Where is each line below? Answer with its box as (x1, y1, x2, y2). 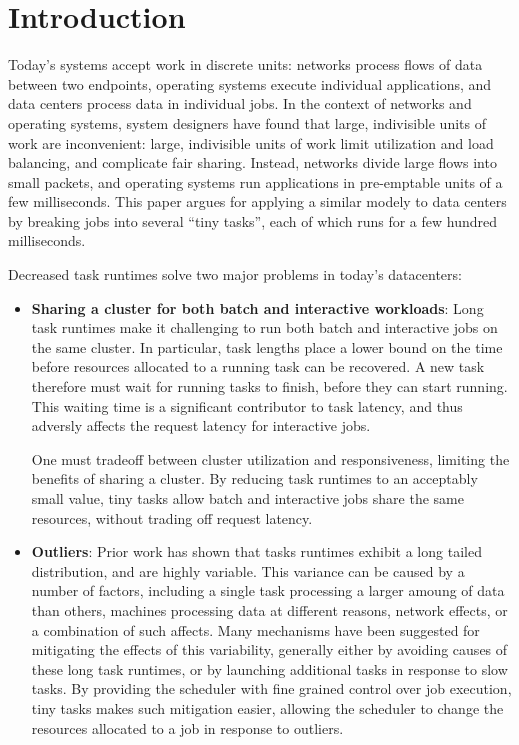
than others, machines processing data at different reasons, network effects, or (31, 599, 508, 620)
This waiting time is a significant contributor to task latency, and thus (31, 395, 463, 416)
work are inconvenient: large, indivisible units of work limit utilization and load (8, 132, 494, 153)
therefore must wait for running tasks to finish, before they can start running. (31, 376, 508, 397)
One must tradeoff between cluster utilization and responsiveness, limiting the (31, 448, 510, 469)
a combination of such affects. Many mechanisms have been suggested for (31, 619, 480, 640)
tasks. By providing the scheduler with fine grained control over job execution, (31, 678, 512, 699)
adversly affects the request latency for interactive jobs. (31, 415, 371, 436)
